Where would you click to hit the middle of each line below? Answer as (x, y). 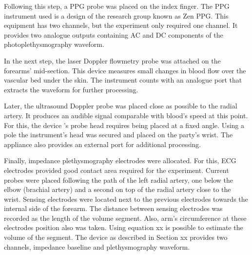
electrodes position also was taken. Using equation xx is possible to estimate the (124, 227)
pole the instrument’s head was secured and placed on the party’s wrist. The (118, 135)
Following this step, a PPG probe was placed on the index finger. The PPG (117, 6)
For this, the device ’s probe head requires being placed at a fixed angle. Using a (124, 125)
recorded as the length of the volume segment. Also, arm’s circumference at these (125, 218)
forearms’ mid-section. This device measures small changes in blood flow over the (125, 70)
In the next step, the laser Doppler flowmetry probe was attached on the (112, 60)
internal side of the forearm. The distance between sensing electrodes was (113, 208)
